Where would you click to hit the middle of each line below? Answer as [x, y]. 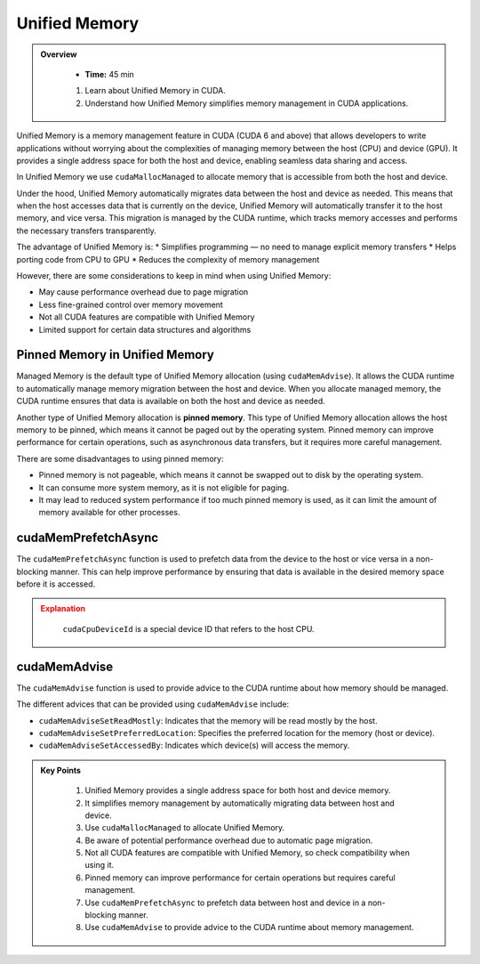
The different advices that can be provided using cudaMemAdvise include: [153, 704]
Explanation [63, 609]
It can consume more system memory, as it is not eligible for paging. [164, 487]
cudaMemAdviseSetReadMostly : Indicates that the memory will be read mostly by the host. [208, 720]
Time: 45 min [110, 74]
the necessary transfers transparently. [87, 231]
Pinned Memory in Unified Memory [116, 355]
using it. [100, 865]
